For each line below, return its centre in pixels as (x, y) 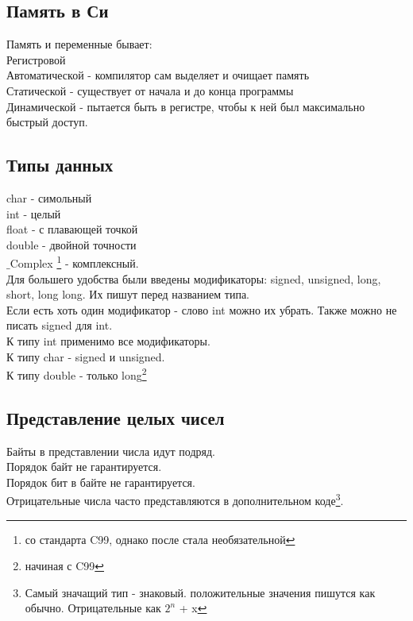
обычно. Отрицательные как (93, 608)
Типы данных (60, 165)
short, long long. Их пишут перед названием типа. (128, 294)
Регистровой (36, 59)
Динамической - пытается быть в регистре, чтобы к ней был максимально (186, 106)
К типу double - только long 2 (77, 374)
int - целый (34, 213)
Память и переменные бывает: (79, 44)
